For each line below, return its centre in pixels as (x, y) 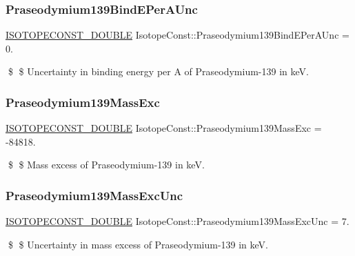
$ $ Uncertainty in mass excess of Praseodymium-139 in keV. (138, 244)
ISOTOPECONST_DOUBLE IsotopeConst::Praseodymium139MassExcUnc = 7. (177, 221)
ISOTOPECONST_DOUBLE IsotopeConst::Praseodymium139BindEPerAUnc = (177, 35)
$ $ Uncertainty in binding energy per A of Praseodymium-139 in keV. (158, 71)
